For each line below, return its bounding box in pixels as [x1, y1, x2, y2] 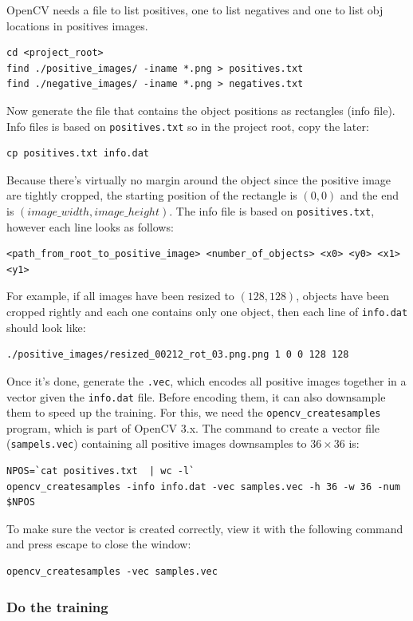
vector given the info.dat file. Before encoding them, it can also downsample [6, 388, 386, 405]
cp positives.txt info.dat [6, 148, 149, 160]
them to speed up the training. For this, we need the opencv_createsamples [6, 404, 381, 421]
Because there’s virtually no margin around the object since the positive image [6, 171, 391, 188]
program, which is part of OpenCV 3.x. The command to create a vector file [6, 419, 380, 436]
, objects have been [296, 287, 389, 304]
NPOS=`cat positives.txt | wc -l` [6, 465, 195, 477]
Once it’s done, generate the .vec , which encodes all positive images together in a [6, 372, 407, 389]
